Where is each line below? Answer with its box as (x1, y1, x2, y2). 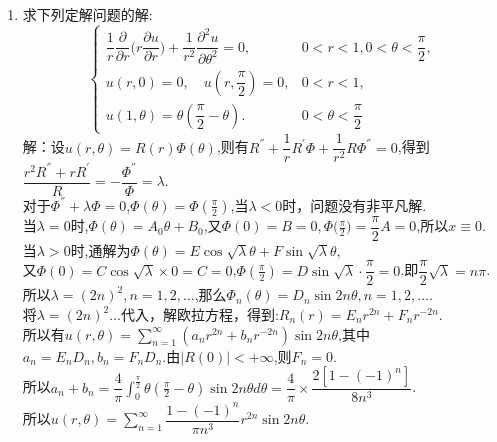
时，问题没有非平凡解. (282, 194, 427, 215)
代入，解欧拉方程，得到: (120, 304, 279, 325)
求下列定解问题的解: (22, 4, 153, 24)
